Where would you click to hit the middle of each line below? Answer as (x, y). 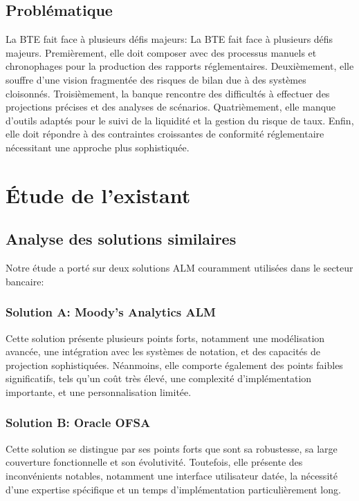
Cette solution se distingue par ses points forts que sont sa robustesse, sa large (172, 448)
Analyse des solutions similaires (121, 239)
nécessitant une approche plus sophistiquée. (98, 147)
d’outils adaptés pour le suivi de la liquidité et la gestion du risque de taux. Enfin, (180, 120)
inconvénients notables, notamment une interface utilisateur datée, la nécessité (172, 475)
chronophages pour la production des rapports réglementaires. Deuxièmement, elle (180, 66)
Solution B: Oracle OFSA (78, 423)
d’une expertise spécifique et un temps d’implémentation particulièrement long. (173, 489)
